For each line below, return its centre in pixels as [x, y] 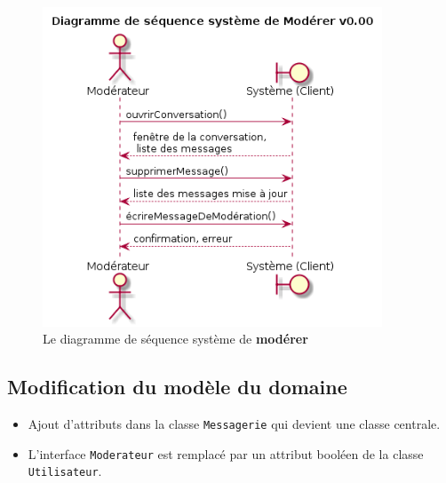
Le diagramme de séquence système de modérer [175, 339]
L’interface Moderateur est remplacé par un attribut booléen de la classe [226, 453]
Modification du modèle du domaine [177, 387]
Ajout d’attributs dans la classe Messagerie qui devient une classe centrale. [234, 424]
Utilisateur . [65, 471]
